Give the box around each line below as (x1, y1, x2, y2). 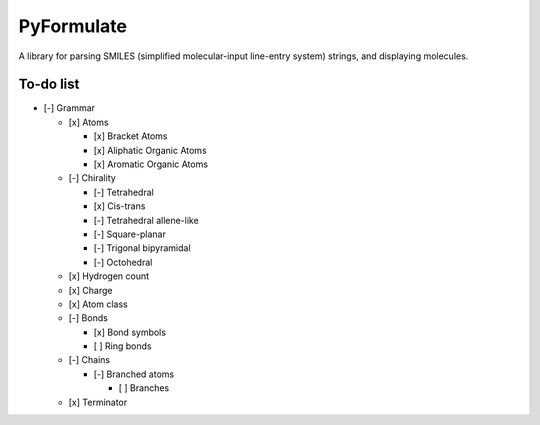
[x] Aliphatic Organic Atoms (93, 144, 207, 156)
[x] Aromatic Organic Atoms (93, 158, 209, 170)
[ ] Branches (118, 382, 170, 394)
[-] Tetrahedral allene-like (93, 214, 199, 226)
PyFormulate (18, 15, 127, 37)
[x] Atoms (68, 116, 109, 128)
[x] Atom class (68, 298, 129, 310)
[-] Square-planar (93, 228, 167, 240)
